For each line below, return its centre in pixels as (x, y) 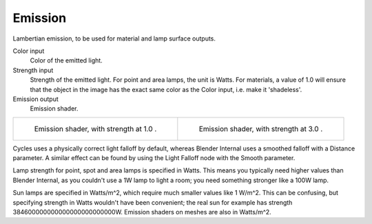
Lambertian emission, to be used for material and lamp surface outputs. (114, 38)
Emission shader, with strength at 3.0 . (261, 128)
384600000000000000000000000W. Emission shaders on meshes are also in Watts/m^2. (142, 212)
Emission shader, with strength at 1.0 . (95, 128)
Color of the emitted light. (66, 60)
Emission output (35, 99)
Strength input (33, 70)
